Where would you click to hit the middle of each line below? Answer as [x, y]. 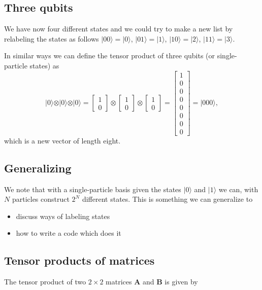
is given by [181, 282]
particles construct [41, 199]
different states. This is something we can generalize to [167, 199]
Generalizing [38, 168]
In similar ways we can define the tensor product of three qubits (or [110, 56]
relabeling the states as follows [52, 38]
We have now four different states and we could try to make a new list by [119, 29]
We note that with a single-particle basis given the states [93, 189]
